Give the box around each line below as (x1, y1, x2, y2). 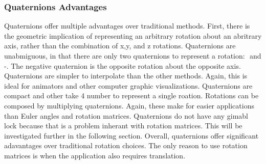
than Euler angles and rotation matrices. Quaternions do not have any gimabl (4, 110, 249, 121)
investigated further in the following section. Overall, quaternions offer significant (4, 130, 259, 141)
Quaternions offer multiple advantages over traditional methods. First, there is (4, 20, 250, 31)
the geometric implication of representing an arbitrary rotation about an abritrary (4, 30, 262, 41)
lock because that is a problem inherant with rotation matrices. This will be (4, 120, 242, 131)
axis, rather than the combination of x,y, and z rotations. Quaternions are (4, 40, 236, 51)
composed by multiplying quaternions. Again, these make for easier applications (4, 100, 254, 111)
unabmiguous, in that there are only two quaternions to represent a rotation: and (4, 50, 261, 61)
